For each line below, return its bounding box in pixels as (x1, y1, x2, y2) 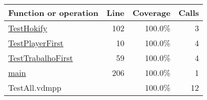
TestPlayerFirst (8, 37, 64, 49)
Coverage (132, 7, 171, 18)
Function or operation (8, 7, 98, 18)
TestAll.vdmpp (8, 82, 61, 93)
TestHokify (8, 22, 48, 34)
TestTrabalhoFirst (8, 52, 73, 64)
